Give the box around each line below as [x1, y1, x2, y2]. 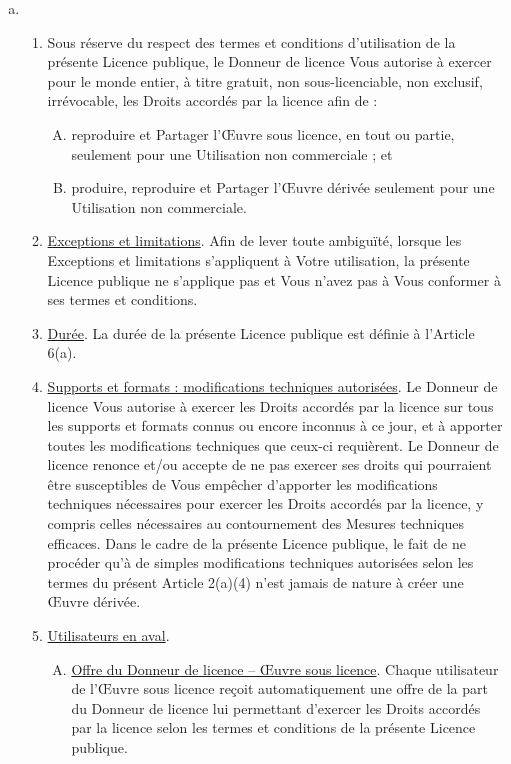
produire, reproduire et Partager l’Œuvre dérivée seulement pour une [71, 177, 495, 198]
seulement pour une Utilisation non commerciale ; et [71, 143, 393, 164]
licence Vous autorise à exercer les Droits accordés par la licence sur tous [47, 395, 494, 416]
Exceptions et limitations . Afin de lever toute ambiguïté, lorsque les [47, 230, 462, 251]
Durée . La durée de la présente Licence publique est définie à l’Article [47, 322, 475, 343]
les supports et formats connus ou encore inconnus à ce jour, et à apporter [47, 415, 503, 436]
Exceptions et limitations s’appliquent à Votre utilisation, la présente [47, 249, 470, 270]
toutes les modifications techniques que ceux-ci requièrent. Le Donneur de [47, 434, 499, 455]
